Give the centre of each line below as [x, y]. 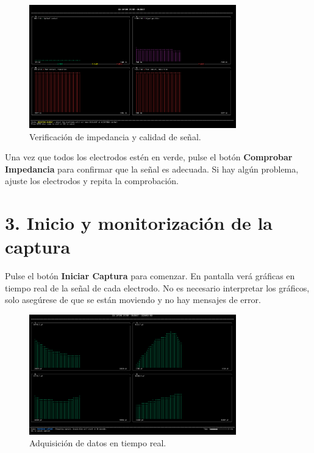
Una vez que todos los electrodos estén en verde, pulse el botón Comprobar [149, 157]
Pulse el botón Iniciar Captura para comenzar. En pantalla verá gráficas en [150, 276]
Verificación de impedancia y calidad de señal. [115, 136]
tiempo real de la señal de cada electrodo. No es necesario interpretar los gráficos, [157, 287]
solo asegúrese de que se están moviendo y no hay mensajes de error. [133, 300]
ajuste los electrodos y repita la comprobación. [92, 181]
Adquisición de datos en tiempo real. [98, 443]
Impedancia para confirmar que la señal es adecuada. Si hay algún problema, [152, 169]
